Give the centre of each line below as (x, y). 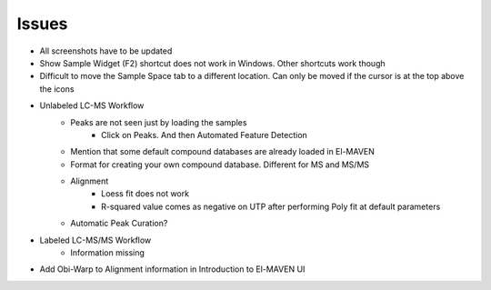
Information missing (108, 253)
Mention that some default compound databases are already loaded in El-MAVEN (222, 152)
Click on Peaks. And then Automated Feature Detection (205, 135)
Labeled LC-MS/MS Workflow (95, 240)
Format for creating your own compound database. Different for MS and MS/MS (220, 165)
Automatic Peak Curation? (119, 224)
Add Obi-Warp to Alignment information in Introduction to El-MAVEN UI (172, 269)
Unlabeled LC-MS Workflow (92, 105)
